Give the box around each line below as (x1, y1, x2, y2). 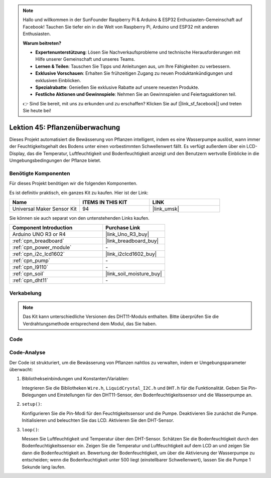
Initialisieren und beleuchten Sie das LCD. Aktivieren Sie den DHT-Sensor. (22, 417, 174, 423)
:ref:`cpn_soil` (12, 270, 45, 277)
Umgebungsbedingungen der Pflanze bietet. (9, 157, 101, 164)
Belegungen (22, 392, 47, 398)
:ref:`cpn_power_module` (12, 244, 72, 251)
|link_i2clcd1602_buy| (105, 251, 157, 258)
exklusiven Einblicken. (35, 77, 81, 83)
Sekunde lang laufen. (22, 464, 66, 470)
